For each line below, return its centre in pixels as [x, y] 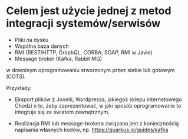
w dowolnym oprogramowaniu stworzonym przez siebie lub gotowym [90, 70]
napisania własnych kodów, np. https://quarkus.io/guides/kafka [91, 130]
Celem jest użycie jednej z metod [89, 11]
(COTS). [16, 76]
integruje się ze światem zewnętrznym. [62, 112]
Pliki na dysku [32, 40]
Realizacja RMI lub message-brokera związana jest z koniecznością [97, 123]
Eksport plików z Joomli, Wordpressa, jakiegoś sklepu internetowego [98, 99]
